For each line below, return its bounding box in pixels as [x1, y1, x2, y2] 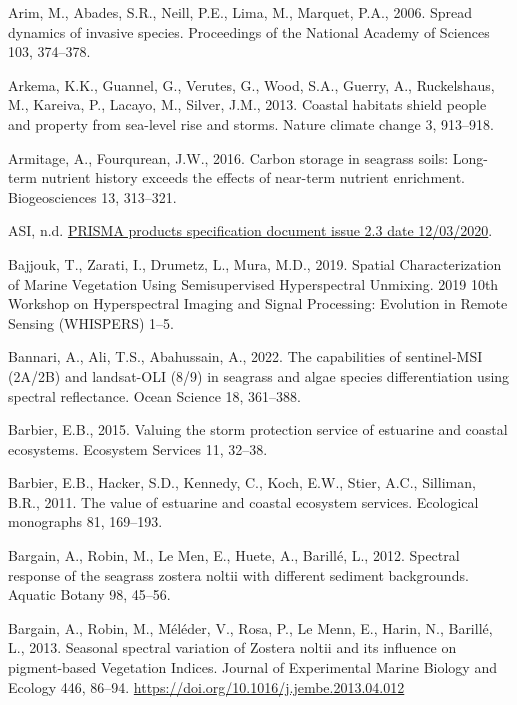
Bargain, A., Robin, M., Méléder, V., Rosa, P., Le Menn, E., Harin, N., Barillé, [8, 617, 493, 638]
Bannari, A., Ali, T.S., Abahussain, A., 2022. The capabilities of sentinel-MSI [8, 346, 483, 367]
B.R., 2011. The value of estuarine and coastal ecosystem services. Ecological [8, 491, 479, 512]
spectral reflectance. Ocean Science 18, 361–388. [8, 385, 301, 406]
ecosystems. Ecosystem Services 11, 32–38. [8, 438, 268, 459]
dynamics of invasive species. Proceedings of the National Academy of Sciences [8, 21, 490, 42]
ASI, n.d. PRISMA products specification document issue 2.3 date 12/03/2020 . [8, 220, 493, 241]
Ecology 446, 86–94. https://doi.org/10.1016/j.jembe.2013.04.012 [8, 676, 405, 697]
